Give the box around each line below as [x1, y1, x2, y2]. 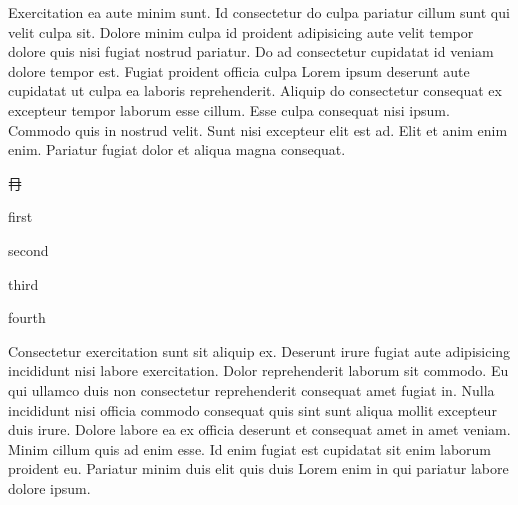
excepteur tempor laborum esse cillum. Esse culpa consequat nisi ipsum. [8, 99, 450, 120]
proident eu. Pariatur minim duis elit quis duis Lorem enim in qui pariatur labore [8, 458, 509, 479]
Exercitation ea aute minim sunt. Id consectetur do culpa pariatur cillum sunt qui [8, 2, 510, 22]
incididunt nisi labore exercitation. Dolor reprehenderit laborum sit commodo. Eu [8, 360, 509, 381]
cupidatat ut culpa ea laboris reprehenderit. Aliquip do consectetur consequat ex [8, 80, 502, 101]
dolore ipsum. [8, 477, 91, 498]
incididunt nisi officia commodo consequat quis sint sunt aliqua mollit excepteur [8, 399, 497, 420]
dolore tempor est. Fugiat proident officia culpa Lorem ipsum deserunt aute [8, 60, 470, 81]
